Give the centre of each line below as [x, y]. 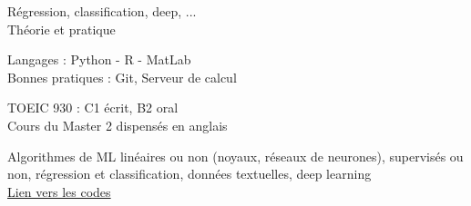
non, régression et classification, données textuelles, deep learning [189, 174]
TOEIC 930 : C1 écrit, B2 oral [93, 108]
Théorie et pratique [61, 29]
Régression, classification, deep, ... [102, 11]
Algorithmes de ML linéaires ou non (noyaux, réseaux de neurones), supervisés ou [235, 156]
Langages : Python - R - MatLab [99, 59]
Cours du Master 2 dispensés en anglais [118, 125]
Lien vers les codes [59, 191]
